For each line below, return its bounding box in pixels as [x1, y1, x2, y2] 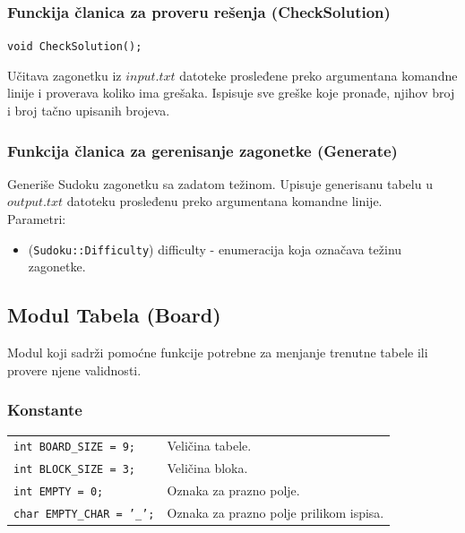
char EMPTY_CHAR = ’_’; [13, 507, 155, 520]
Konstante [7, 399, 82, 421]
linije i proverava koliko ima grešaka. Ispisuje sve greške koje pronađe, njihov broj [7, 83, 455, 102]
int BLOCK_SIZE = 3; [13, 463, 136, 477]
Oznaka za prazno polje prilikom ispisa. [167, 503, 384, 522]
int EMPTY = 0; [13, 486, 104, 499]
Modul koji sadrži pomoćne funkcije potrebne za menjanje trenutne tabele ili [7, 343, 428, 362]
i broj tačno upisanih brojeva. [7, 101, 170, 120]
